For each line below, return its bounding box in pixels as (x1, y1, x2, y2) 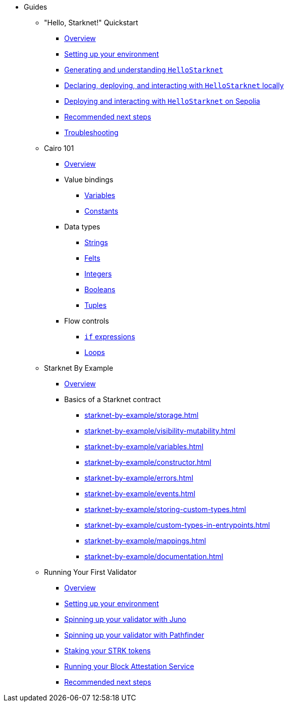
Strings (84, 238, 108, 247)
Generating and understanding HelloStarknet (64, 65, 223, 74)
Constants (84, 207, 118, 215)
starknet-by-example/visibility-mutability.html (84, 426, 235, 435)
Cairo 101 (44, 144, 74, 152)
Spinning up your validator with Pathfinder (64, 631, 205, 639)
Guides (24, 3, 47, 11)
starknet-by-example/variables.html (84, 442, 204, 451)
